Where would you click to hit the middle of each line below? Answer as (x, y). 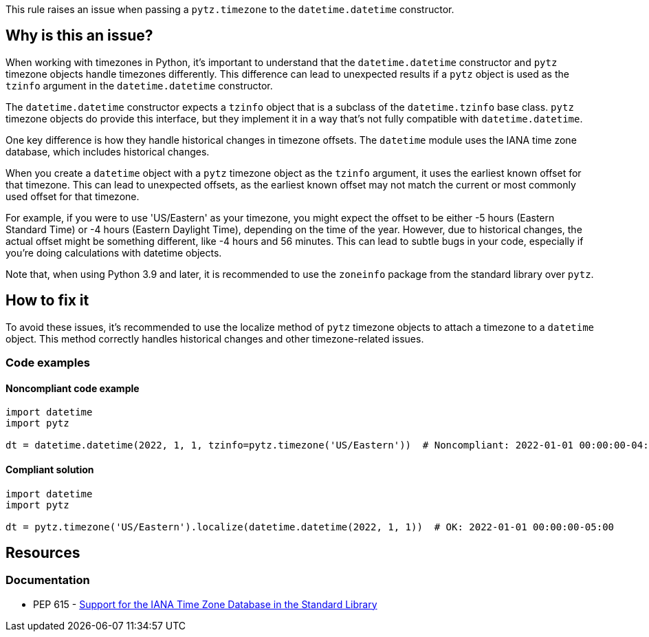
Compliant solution (50, 469)
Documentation (48, 580)
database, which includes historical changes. (108, 151)
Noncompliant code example (73, 388)
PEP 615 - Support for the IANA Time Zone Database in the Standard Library (205, 604)
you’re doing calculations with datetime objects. (114, 252)
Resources (43, 552)
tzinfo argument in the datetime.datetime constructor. (139, 85)
